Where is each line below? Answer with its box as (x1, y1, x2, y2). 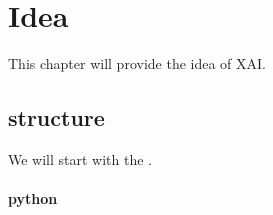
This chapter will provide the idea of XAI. (8, 53, 266, 74)
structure (8, 102, 105, 133)
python (8, 188, 58, 209)
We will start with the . (8, 148, 153, 169)
